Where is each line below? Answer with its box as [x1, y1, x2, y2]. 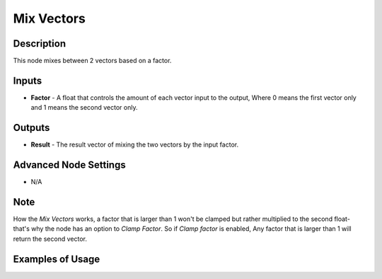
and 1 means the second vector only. [30, 103, 138, 112]
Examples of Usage [13, 253, 100, 265]
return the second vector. [13, 234, 88, 243]
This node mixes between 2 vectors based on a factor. [13, 57, 172, 65]
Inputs [13, 74, 42, 86]
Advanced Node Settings [13, 159, 127, 171]
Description [13, 38, 66, 50]
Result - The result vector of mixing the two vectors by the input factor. [30, 140, 239, 149]
